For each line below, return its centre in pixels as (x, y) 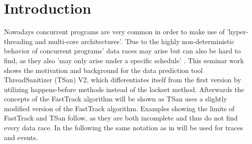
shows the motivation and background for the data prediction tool (103, 70)
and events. (21, 137)
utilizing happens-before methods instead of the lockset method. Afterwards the (124, 89)
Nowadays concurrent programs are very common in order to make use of (114, 32)
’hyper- (238, 32)
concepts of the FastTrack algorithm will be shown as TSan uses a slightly (116, 99)
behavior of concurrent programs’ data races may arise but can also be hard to (123, 51)
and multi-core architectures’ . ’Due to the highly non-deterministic (135, 41)
